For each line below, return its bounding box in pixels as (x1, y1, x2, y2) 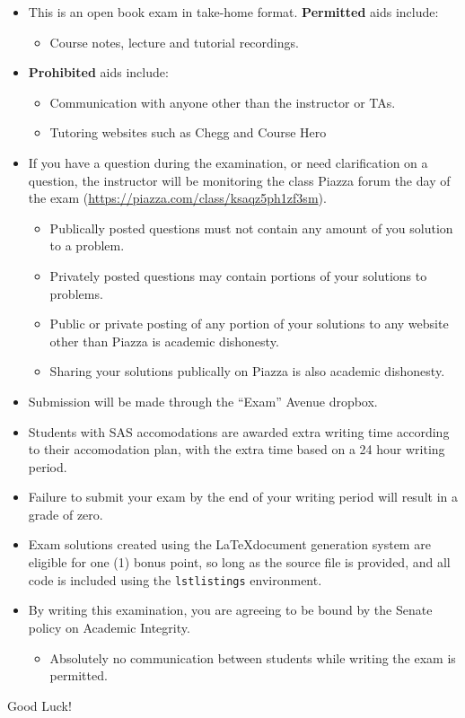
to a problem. (49, 236, 125, 255)
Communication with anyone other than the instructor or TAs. (49, 92, 396, 111)
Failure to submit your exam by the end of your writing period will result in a (28, 487, 458, 506)
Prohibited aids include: (28, 63, 169, 82)
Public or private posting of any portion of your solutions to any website (49, 314, 449, 333)
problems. (49, 284, 103, 302)
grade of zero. (28, 504, 103, 523)
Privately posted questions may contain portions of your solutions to (49, 266, 427, 285)
